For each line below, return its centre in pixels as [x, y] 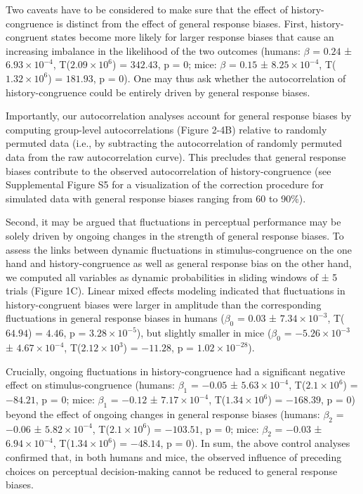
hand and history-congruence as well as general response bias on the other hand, [179, 263]
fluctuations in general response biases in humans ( [115, 318]
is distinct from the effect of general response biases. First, [182, 23]
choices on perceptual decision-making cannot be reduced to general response [172, 470]
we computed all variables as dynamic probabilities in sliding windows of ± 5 [172, 277]
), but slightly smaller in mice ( [204, 333]
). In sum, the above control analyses [271, 443]
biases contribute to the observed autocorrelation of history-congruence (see [169, 170]
